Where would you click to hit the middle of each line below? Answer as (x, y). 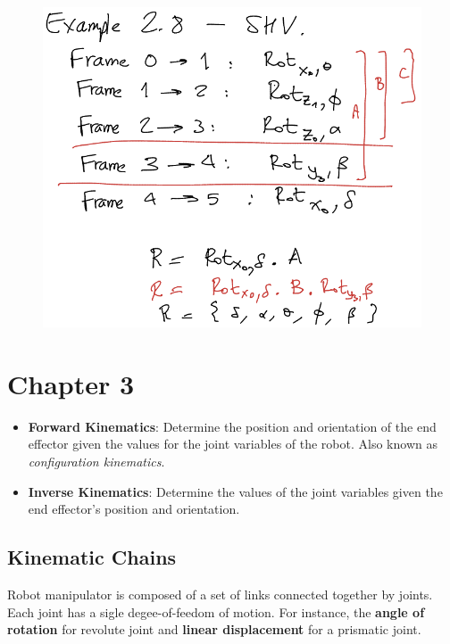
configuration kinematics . (96, 461)
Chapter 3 (71, 383)
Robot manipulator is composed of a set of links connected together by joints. (220, 594)
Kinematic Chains (92, 557)
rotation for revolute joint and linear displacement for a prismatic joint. (214, 629)
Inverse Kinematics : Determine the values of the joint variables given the (235, 491)
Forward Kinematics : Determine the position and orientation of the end (232, 426)
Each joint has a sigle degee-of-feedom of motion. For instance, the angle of (216, 611)
